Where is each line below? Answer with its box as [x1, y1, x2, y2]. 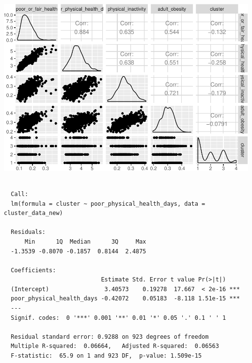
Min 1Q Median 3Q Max [24, 238, 146, 245]
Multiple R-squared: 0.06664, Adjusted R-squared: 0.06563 [11, 343, 219, 350]
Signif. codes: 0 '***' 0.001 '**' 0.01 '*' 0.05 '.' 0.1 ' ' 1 [11, 314, 226, 321]
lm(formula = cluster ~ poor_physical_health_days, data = [11, 200, 205, 207]
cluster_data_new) [4, 210, 63, 217]
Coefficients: [11, 266, 56, 274]
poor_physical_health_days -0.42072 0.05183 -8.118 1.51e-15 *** [11, 295, 240, 302]
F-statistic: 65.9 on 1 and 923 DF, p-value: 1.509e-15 [11, 352, 202, 360]
